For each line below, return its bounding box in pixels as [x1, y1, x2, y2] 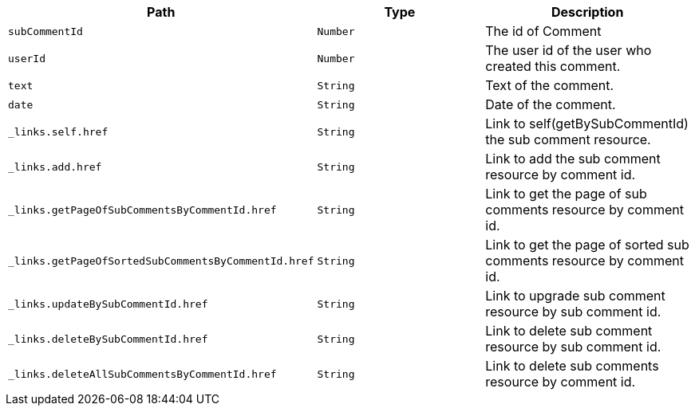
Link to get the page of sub [485, 186, 647, 202]
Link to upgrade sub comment [485, 288, 665, 304]
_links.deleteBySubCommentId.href [8, 332, 208, 345]
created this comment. [485, 58, 621, 74]
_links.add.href [8, 160, 102, 173]
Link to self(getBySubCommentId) [485, 116, 689, 131]
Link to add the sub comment [485, 151, 661, 167]
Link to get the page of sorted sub [485, 237, 689, 253]
